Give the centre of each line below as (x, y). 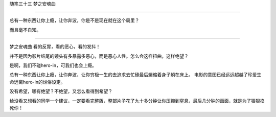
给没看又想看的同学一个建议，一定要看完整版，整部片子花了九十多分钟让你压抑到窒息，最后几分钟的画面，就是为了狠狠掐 (137, 101)
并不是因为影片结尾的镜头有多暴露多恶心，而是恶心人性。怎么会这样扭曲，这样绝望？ (99, 56)
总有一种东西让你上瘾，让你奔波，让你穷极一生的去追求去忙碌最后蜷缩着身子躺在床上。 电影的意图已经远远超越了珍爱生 (135, 75)
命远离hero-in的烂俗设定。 (37, 82)
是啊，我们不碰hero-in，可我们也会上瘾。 (53, 65)
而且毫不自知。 (25, 30)
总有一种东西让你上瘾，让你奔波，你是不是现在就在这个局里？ (74, 20)
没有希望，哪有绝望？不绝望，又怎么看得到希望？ (61, 91)
